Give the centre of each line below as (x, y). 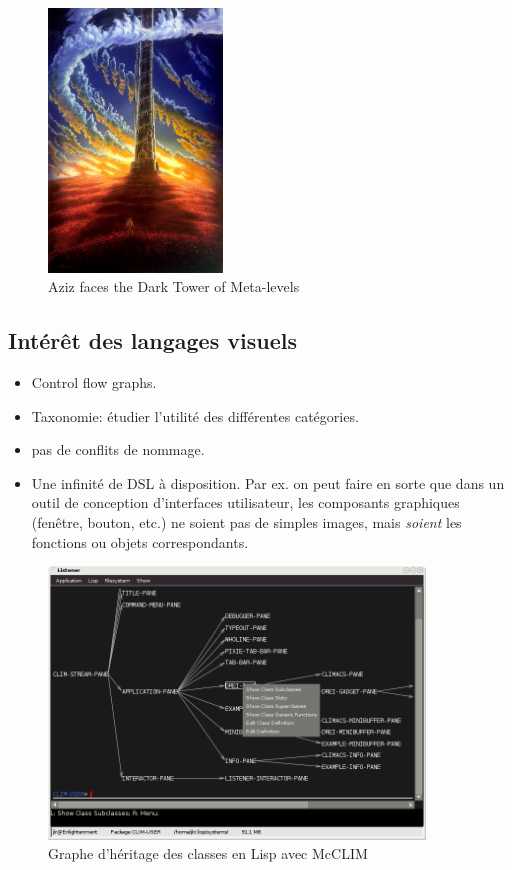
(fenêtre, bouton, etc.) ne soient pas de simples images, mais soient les (246, 521)
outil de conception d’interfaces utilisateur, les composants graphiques (245, 502)
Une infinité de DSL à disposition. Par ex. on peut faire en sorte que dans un (268, 482)
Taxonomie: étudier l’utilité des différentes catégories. (195, 415)
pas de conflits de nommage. (118, 449)
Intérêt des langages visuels (152, 340)
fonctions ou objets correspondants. (140, 541)
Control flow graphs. (94, 381)
